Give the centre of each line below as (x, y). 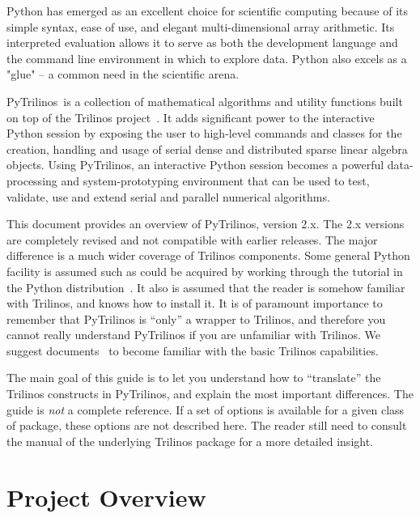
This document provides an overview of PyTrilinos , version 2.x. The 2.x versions (206, 224)
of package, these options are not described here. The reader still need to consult (207, 425)
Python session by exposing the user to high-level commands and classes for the (204, 133)
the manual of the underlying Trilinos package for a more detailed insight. (190, 441)
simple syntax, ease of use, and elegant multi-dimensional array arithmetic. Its (201, 26)
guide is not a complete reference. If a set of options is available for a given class (206, 409)
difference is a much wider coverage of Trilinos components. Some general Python (208, 255)
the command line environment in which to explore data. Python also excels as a (207, 58)
